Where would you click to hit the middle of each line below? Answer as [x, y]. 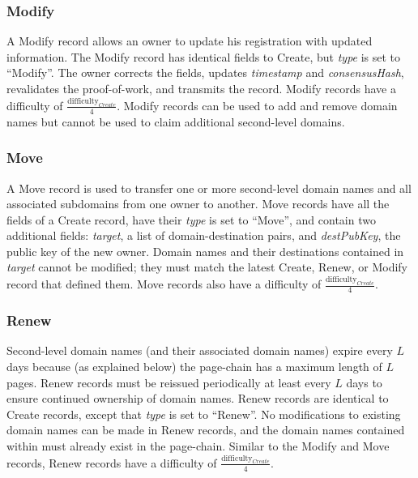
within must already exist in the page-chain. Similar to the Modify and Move [198, 445]
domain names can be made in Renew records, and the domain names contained [206, 430]
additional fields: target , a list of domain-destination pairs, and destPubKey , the [204, 235]
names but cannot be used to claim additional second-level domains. [176, 121]
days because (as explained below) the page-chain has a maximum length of [194, 366]
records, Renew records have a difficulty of [112, 462]
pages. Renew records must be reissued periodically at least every [169, 382]
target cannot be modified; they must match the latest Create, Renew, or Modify [207, 267]
